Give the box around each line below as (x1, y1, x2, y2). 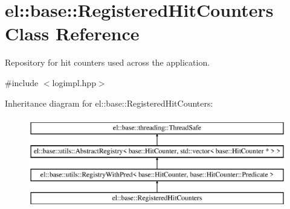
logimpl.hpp (52, 76, 96, 89)
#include (5, 76, 39, 89)
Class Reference (5, 21, 140, 46)
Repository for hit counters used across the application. (5, 56, 210, 69)
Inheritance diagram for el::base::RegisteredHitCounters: (5, 96, 213, 109)
